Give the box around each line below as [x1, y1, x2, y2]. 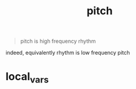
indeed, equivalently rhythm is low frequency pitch [5, 49, 131, 56]
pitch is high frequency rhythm [20, 37, 96, 45]
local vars [5, 70, 49, 85]
